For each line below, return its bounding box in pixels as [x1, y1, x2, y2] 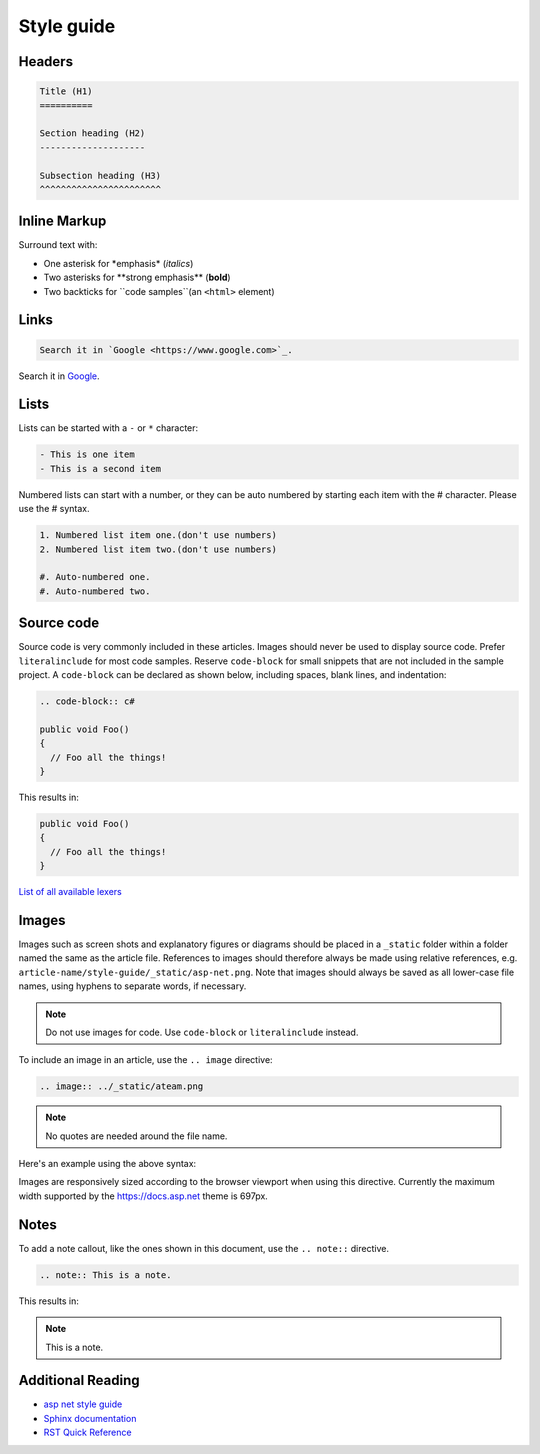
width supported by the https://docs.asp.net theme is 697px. [18, 1190, 269, 1202]
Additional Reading [18, 1372, 140, 1389]
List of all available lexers [18, 886, 122, 898]
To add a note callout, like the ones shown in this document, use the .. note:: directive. [18, 1242, 390, 1254]
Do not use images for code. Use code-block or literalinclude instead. [45, 1026, 359, 1038]
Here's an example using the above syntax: [18, 1158, 197, 1170]
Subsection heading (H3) [39, 170, 162, 181]
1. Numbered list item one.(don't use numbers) [39, 530, 277, 541]
